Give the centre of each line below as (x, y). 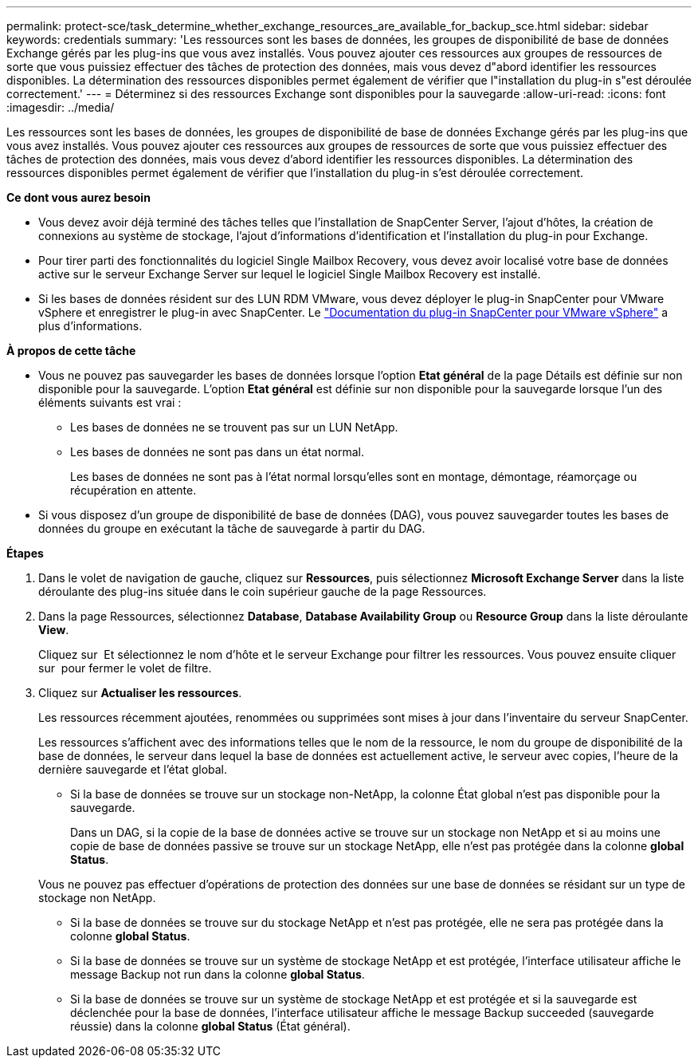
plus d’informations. (90, 326)
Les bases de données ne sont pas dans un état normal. (217, 452)
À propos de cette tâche (71, 351)
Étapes (25, 553)
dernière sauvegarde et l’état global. (133, 769)
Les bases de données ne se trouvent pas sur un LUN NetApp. (234, 427)
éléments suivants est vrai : (110, 402)
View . (54, 630)
